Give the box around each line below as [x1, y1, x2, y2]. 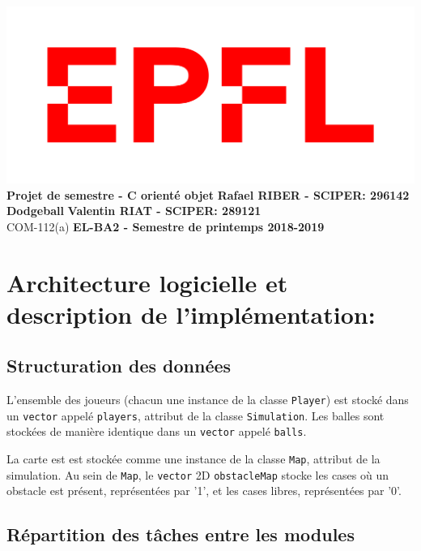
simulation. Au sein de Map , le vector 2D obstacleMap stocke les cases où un [6, 466, 389, 483]
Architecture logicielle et [6, 265, 288, 299]
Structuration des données [6, 353, 232, 378]
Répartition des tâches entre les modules [6, 522, 355, 547]
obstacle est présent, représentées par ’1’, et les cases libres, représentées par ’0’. [6, 482, 402, 499]
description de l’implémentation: [6, 297, 376, 330]
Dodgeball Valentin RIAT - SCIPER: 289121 [6, 202, 262, 219]
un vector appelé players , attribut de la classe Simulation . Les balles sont [6, 407, 385, 424]
